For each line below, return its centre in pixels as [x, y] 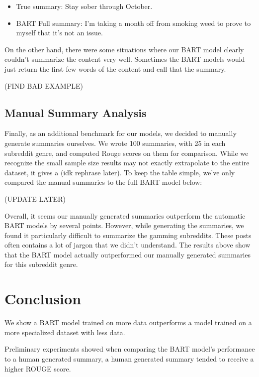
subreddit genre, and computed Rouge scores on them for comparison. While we [127, 153]
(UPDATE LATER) [35, 198]
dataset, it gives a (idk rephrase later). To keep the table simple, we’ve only [120, 172]
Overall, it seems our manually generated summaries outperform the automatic [125, 215]
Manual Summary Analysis [76, 112]
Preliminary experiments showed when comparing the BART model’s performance [130, 349]
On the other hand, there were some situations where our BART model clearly [124, 49]
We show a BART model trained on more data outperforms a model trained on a [128, 322]
